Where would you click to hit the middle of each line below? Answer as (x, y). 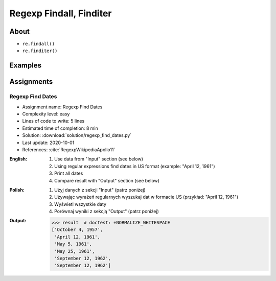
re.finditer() (40, 51)
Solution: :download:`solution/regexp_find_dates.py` (77, 135)
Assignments (31, 82)
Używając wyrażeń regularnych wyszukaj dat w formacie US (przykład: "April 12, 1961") (146, 197)
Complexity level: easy (46, 114)
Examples (26, 66)
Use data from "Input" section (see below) (99, 159)
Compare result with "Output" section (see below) (107, 180)
